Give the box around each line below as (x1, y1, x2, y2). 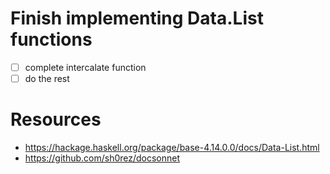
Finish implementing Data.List (10, 7, 264, 30)
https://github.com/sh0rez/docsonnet (24, 152, 181, 164)
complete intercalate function (24, 61, 147, 73)
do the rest (24, 73, 70, 84)
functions (10, 28, 93, 51)
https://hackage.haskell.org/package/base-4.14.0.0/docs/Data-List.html (24, 142, 320, 153)
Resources (10, 108, 102, 131)
